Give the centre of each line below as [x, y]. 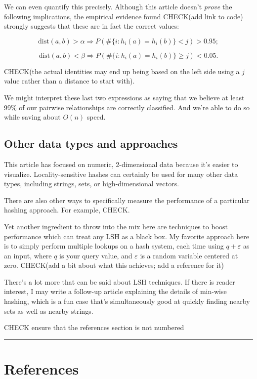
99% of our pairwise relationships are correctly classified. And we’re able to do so [127, 107]
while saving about [32, 117]
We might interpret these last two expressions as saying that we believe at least [124, 97]
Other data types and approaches [91, 144]
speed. [96, 117]
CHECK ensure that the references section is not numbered [94, 327]
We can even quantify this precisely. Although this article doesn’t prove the [118, 6]
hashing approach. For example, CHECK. [67, 210]
